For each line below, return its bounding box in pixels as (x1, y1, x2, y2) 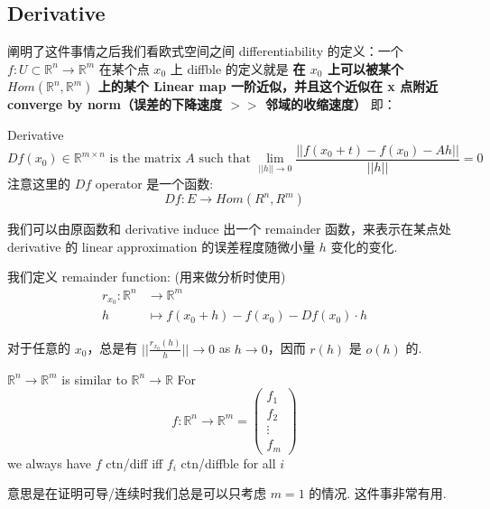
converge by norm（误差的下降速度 (7, 95, 222, 114)
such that (199, 153, 252, 166)
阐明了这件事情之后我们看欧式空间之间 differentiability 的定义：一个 (7, 42, 403, 60)
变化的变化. (330, 236, 398, 255)
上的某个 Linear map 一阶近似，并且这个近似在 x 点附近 (97, 77, 439, 96)
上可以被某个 (327, 59, 403, 78)
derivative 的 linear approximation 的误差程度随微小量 (7, 236, 316, 255)
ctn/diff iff (106, 453, 163, 472)
